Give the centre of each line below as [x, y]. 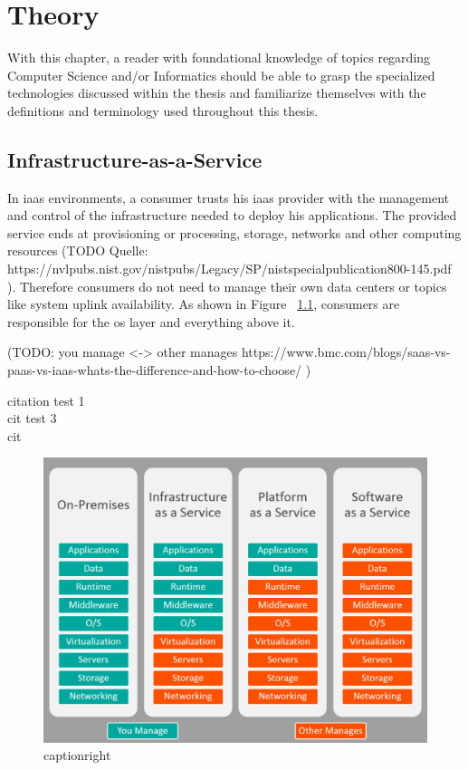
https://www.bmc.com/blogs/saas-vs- [346, 352]
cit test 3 [32, 418]
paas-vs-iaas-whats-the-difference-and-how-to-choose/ [155, 370]
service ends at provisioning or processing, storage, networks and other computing [234, 232]
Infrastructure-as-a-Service [135, 159]
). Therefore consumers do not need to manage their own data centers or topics [227, 286]
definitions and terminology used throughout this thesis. [163, 110]
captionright [77, 755]
